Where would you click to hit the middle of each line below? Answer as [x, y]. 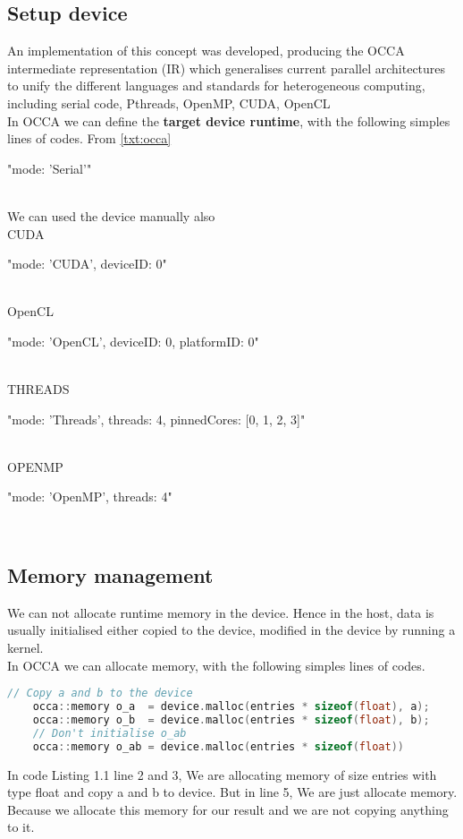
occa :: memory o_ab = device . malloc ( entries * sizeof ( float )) [218, 746]
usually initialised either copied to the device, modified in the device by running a [231, 630]
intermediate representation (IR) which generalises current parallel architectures [227, 68]
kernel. [25, 648]
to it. [21, 827]
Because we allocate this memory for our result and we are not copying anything [228, 809]
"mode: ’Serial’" [50, 168]
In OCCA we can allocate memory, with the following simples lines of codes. [216, 665]
